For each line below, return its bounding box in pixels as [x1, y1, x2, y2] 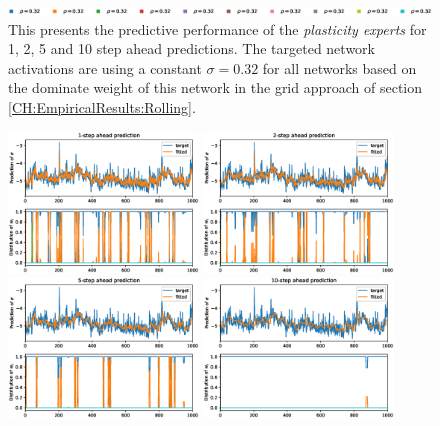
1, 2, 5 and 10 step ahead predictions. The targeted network [8, 38, 375, 59]
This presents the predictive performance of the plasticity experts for [8, 18, 427, 39]
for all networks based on [262, 57, 417, 78]
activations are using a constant [8, 57, 202, 78]
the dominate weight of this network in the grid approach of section [8, 77, 423, 98]
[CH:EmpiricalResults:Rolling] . [8, 96, 196, 117]
